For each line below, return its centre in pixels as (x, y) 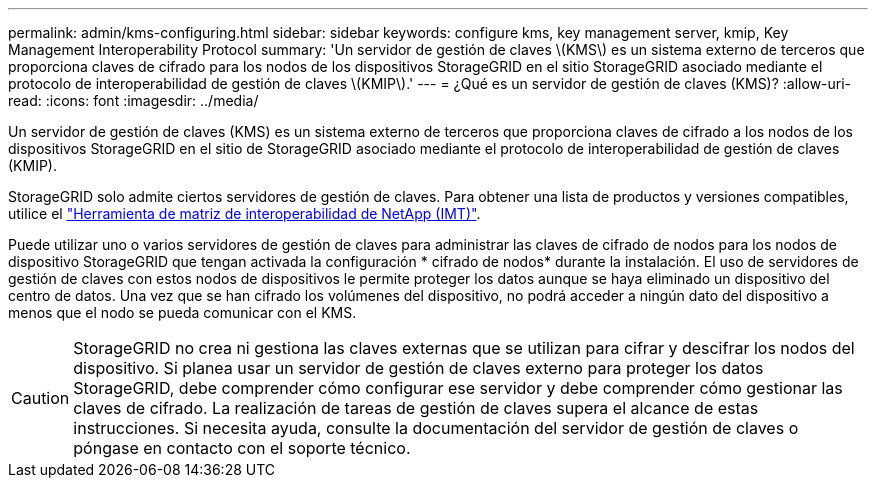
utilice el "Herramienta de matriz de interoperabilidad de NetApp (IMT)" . (244, 213)
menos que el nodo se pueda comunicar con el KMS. (182, 312)
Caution (40, 398)
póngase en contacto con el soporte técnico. (242, 448)
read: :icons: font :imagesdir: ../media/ (133, 100)
